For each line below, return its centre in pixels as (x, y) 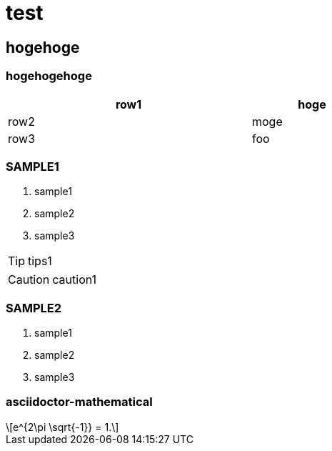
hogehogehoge (49, 76)
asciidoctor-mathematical (79, 402)
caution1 (75, 280)
